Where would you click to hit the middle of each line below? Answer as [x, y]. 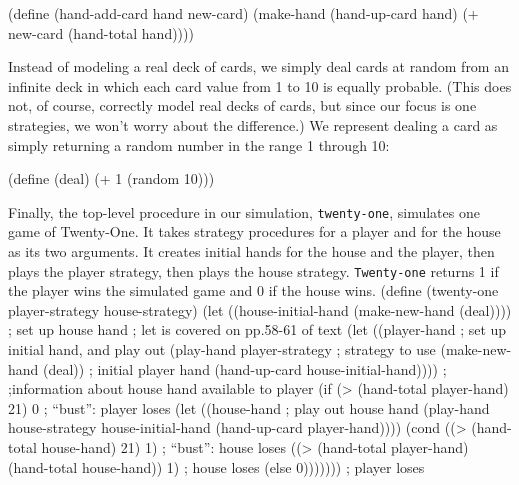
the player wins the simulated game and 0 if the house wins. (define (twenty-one [253, 290]
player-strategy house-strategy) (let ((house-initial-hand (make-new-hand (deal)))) [260, 309]
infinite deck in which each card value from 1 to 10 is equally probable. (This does [260, 85]
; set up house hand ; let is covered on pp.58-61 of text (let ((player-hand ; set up [257, 329]
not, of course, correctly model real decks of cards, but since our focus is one [242, 105]
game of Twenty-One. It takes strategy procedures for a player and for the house [254, 231]
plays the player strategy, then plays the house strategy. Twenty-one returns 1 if [253, 270]
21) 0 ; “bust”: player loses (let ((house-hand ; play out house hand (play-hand [249, 407]
